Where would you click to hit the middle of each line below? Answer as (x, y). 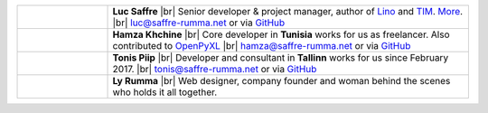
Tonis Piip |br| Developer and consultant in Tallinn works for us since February (281, 57)
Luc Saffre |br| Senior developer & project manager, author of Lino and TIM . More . (288, 11)
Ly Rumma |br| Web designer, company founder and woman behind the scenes (282, 81)
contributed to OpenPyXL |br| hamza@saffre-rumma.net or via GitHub (262, 46)
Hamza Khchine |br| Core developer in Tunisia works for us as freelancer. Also (281, 34)
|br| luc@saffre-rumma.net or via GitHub (199, 23)
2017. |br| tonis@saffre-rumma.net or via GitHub (215, 69)
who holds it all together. (165, 92)
